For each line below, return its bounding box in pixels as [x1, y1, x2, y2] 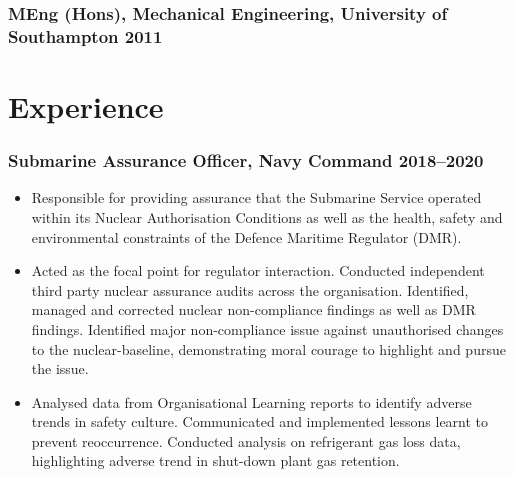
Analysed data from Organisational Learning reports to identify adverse [31, 391, 472, 412]
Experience [8, 85, 164, 126]
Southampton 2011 [8, 23, 163, 48]
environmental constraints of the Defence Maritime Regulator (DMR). [31, 226, 462, 247]
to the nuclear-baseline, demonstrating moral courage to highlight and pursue [31, 338, 506, 359]
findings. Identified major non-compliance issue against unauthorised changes [31, 318, 504, 339]
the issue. [31, 358, 89, 379]
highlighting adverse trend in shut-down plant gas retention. [31, 450, 400, 471]
